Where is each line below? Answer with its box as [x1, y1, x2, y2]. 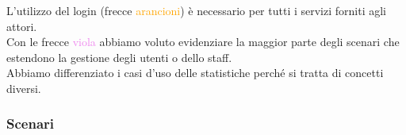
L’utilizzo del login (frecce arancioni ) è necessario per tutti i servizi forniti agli [6, 2, 387, 18]
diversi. [6, 79, 41, 96]
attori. [6, 17, 37, 34]
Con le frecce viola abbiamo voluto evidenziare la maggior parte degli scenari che [6, 33, 400, 50]
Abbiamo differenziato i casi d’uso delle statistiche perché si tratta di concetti [6, 64, 384, 81]
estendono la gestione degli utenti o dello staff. [6, 48, 232, 65]
